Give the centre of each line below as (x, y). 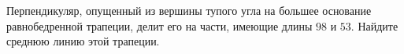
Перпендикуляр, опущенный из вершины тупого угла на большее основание (189, 10)
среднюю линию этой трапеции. (83, 41)
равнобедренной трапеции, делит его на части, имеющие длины (159, 25)
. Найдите (374, 25)
